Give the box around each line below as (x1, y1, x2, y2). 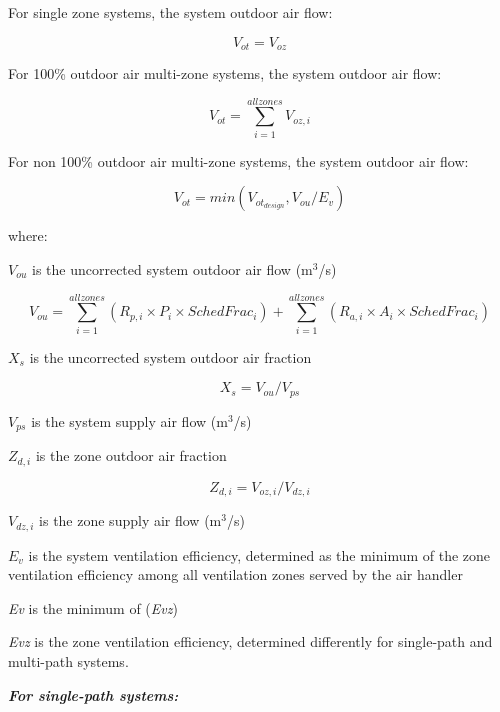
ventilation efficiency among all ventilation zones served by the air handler (8, 564, 463, 585)
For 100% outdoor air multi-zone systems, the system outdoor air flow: (8, 63, 442, 84)
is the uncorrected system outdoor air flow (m (31, 258, 313, 279)
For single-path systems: (8, 684, 179, 705)
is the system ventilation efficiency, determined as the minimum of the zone (28, 544, 491, 565)
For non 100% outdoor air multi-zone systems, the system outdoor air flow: (8, 150, 469, 171)
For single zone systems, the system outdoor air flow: (8, 2, 333, 22)
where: (8, 225, 48, 246)
